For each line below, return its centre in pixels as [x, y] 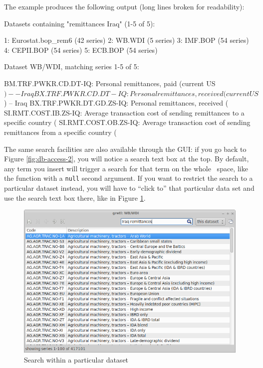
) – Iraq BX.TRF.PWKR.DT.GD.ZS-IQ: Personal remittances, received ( [116, 103]
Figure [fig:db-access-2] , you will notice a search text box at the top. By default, [127, 159]
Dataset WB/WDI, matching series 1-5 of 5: [72, 66]
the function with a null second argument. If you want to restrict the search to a [129, 178]
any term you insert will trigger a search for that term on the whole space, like [126, 168]
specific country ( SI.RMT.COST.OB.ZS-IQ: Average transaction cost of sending [127, 122]
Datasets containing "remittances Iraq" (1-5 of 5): [80, 23]
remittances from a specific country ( [60, 132]
